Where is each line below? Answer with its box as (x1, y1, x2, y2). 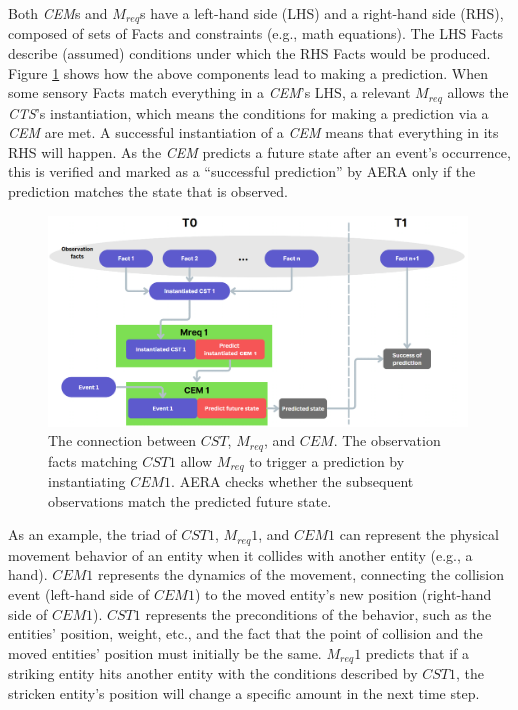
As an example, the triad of (8, 524, 177, 545)
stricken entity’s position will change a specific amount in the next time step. (8, 682, 480, 703)
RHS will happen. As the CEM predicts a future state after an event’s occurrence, (8, 141, 511, 162)
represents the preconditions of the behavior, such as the (145, 603, 492, 624)
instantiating (48, 471, 126, 492)
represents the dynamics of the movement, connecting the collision (97, 564, 504, 585)
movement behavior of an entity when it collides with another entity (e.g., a (8, 544, 473, 565)
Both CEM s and (8, 3, 108, 23)
